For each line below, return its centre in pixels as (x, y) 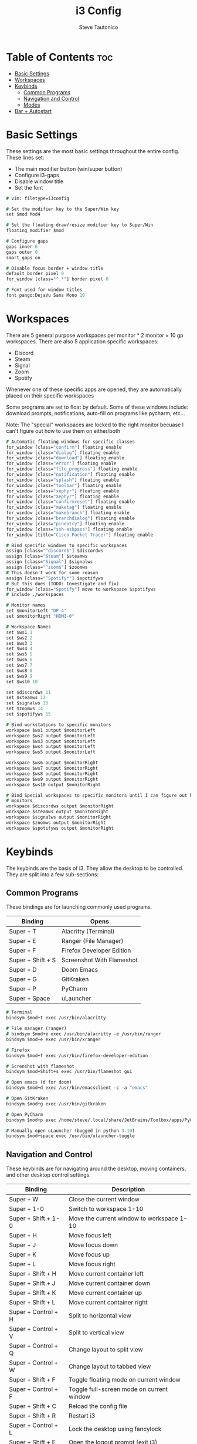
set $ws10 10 (22, 681)
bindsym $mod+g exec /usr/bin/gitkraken (56, 1104)
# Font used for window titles (44, 290)
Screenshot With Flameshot (99, 960)
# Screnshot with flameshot (40, 1066)
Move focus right (92, 1264)
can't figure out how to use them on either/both (63, 430)
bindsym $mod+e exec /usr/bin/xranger (53, 1039)
